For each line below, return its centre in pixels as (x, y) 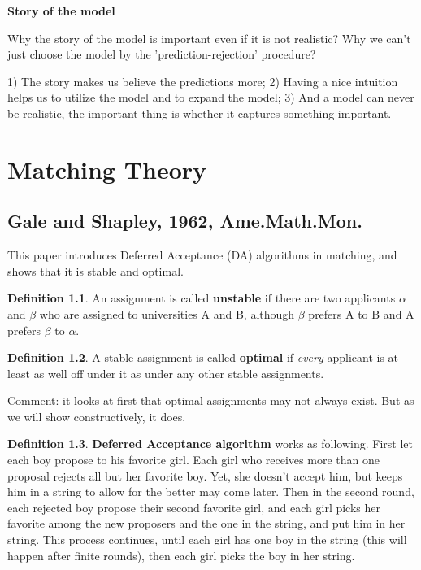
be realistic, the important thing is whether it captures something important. (200, 113)
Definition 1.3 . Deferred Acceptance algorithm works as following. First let (210, 444)
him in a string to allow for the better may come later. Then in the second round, (211, 492)
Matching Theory (107, 169)
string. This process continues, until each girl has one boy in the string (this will (207, 540)
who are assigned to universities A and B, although (167, 313)
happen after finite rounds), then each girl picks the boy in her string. (181, 555)
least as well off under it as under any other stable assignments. (166, 373)
